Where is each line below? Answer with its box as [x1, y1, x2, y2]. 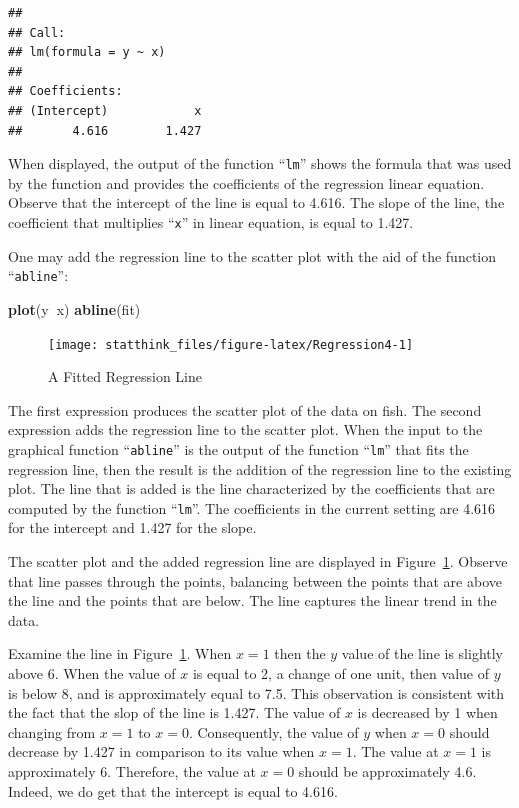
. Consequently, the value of [188, 721, 359, 742]
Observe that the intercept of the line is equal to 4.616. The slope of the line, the [8, 192, 505, 213]
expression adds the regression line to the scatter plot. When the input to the [8, 419, 483, 440]
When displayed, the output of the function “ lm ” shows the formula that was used [8, 153, 512, 174]
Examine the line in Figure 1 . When [8, 643, 232, 664]
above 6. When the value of [8, 663, 176, 683]
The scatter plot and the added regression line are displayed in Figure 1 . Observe [8, 551, 508, 572]
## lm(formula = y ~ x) [8, 45, 166, 60]
